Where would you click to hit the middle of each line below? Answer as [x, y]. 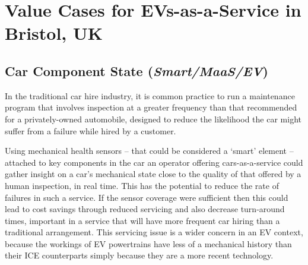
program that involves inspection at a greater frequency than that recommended [151, 107]
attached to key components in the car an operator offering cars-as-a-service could [154, 162]
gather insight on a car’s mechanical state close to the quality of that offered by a [153, 174]
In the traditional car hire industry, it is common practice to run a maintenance [150, 95]
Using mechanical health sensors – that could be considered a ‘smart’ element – [149, 151]
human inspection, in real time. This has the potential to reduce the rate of [142, 185]
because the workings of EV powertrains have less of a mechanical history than [148, 243]
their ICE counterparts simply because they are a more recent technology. [139, 255]
